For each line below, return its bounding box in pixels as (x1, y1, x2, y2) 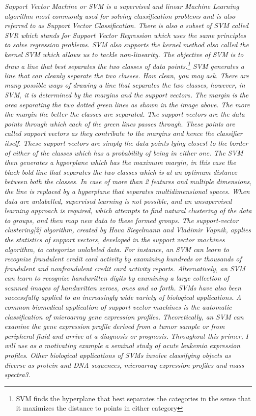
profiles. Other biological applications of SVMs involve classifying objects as (4, 350, 231, 360)
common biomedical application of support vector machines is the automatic (4, 302, 232, 312)
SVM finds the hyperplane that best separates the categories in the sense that (16, 393, 251, 403)
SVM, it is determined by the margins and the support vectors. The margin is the (4, 90, 249, 99)
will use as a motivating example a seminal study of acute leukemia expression (4, 340, 240, 351)
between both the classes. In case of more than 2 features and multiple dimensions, (4, 176, 252, 187)
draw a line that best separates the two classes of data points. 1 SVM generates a (4, 59, 244, 71)
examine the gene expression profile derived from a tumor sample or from (4, 321, 225, 331)
